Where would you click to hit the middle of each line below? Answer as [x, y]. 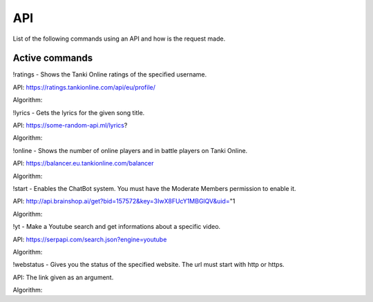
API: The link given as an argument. [63, 277]
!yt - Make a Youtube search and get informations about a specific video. [117, 227]
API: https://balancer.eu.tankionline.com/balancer [84, 163]
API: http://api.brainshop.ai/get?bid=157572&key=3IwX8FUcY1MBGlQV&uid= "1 [124, 201]
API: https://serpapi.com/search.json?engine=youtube [90, 239]
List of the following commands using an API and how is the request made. [119, 39]
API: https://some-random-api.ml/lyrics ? [70, 125]
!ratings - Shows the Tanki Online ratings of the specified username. [110, 74]
